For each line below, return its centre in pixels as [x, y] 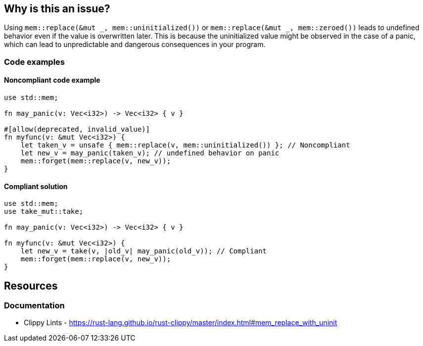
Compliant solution [36, 186]
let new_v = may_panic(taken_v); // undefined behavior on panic [150, 153]
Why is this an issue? [57, 9]
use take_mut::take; [44, 212]
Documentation [34, 306]
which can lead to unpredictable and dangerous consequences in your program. [135, 45]
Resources [31, 286]
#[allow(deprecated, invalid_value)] [77, 129]
